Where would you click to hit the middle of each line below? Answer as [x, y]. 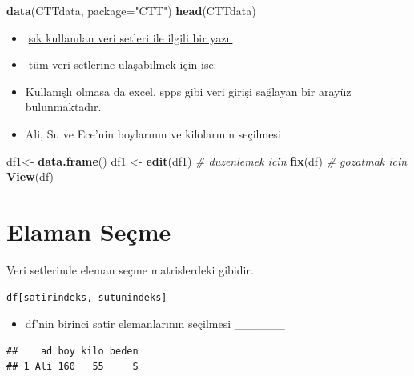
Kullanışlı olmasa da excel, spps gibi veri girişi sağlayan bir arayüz [188, 91]
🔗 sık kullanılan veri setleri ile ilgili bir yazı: [129, 37]
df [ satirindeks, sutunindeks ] [87, 298]
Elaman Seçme [89, 231]
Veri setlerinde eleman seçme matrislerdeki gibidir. [130, 269]
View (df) [30, 176]
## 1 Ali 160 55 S [72, 367]
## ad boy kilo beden [72, 351]
